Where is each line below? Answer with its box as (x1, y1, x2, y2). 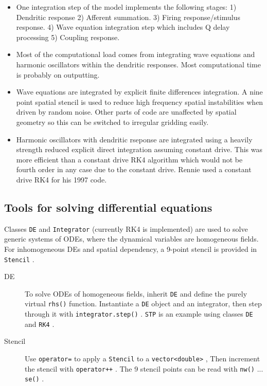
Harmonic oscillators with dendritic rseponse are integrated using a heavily (16, 134, 253, 144)
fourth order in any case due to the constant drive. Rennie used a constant (16, 164, 252, 175)
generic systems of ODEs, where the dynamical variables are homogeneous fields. (4, 233, 259, 244)
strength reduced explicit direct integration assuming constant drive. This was (16, 144, 263, 155)
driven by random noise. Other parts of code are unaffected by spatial (16, 106, 237, 117)
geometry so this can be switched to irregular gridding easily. (16, 116, 209, 127)
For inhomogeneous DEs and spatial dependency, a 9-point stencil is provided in (4, 243, 257, 254)
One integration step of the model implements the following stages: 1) (16, 2, 237, 12)
